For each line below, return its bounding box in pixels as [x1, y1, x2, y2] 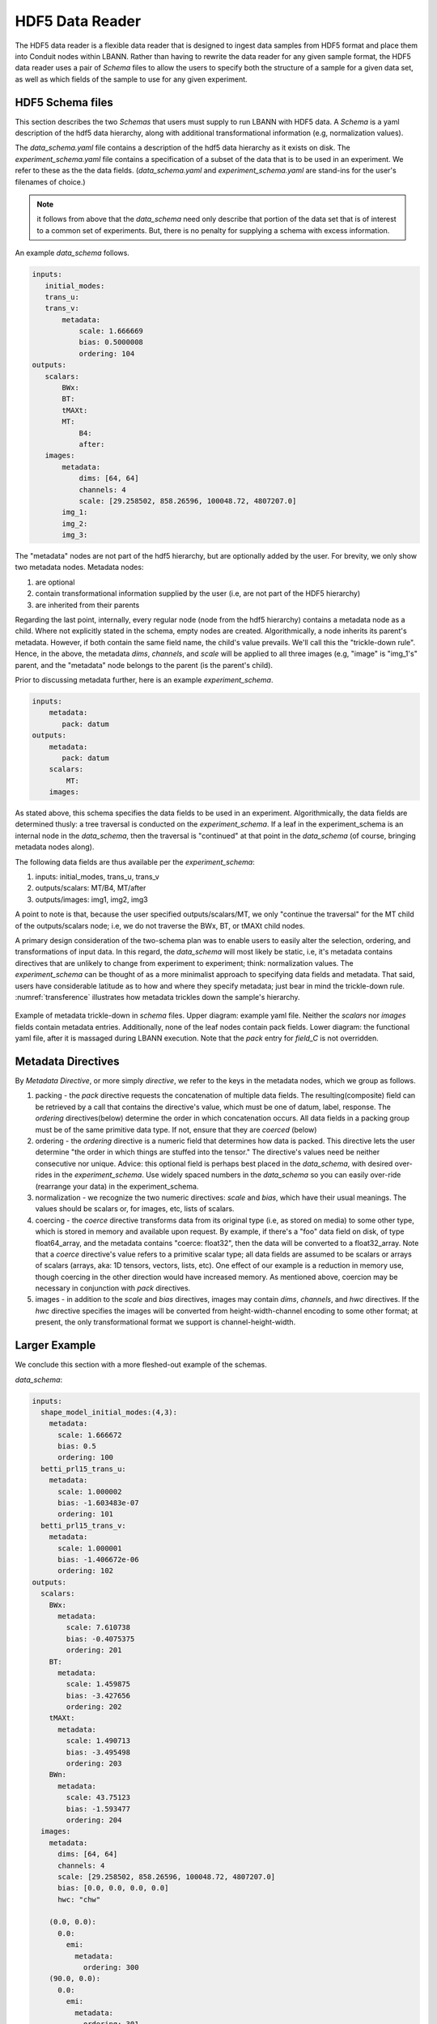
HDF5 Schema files [15, 96, 113, 109]
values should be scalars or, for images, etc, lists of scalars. [35, 1204, 235, 1214]
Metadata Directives [15, 1054, 121, 1068]
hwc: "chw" [57, 1894, 101, 1904]
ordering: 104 [78, 349, 135, 358]
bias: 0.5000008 [78, 338, 143, 347]
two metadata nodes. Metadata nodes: [15, 563, 144, 572]
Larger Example [15, 1338, 96, 1352]
